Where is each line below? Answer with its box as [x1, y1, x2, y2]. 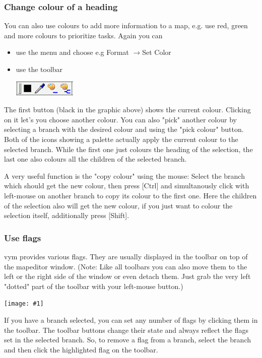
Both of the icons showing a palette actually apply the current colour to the [4, 134, 238, 145]
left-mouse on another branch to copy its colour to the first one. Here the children [4, 190, 257, 201]
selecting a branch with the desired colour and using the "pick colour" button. [4, 124, 244, 134]
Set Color [142, 47, 171, 57]
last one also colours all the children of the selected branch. [4, 154, 187, 164]
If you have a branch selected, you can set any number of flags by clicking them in [4, 315, 258, 325]
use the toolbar [16, 64, 63, 74]
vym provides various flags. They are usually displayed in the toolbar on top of [4, 251, 248, 262]
